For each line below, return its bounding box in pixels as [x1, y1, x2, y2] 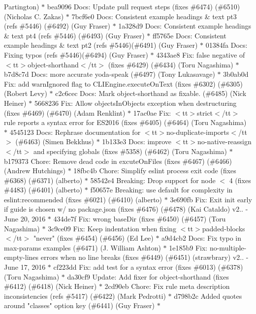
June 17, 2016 [4, 262, 46, 272]
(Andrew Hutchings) [4, 165, 65, 176]
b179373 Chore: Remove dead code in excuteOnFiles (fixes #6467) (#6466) [4, 156, 232, 166]
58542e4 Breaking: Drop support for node [90, 175, 216, 185]
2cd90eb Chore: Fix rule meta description [104, 281, 230, 291]
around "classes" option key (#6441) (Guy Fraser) [4, 300, 155, 311]
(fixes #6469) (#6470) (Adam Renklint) [4, 107, 126, 118]
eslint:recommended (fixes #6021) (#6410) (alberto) [4, 194, 162, 204]
